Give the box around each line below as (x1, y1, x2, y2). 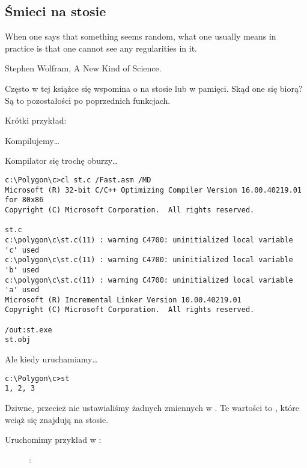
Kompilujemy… (5, 134, 60, 146)
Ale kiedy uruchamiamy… (5, 353, 98, 365)
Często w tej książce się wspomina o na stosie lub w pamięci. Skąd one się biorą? (5, 82, 303, 94)
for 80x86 (5, 196, 44, 205)
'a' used (5, 286, 40, 295)
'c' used (5, 245, 40, 254)
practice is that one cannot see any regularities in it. (5, 41, 197, 54)
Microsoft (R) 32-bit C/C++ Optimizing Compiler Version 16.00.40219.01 (5, 185, 302, 194)
